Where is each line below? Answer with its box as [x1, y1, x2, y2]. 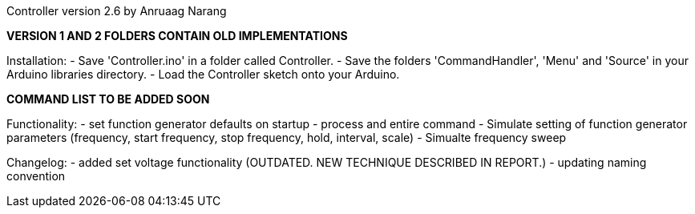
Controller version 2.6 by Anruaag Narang [6, 4, 227, 18]
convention [6, 169, 66, 183]
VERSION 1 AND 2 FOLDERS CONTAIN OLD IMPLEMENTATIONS [6, 29, 348, 42]
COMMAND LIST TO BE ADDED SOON [6, 92, 210, 106]
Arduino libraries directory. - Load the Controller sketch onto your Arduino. [6, 67, 400, 81]
